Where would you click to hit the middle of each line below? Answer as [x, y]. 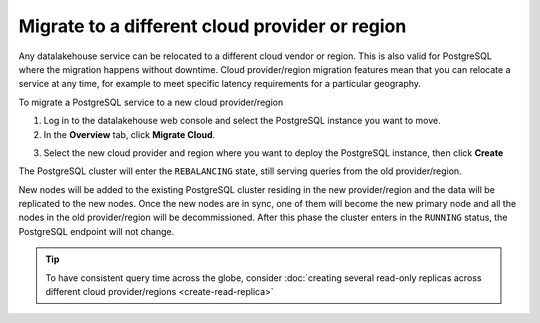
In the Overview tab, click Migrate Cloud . [129, 134]
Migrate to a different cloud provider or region [212, 26]
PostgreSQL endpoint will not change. [96, 231]
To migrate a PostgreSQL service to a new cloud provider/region [151, 102]
